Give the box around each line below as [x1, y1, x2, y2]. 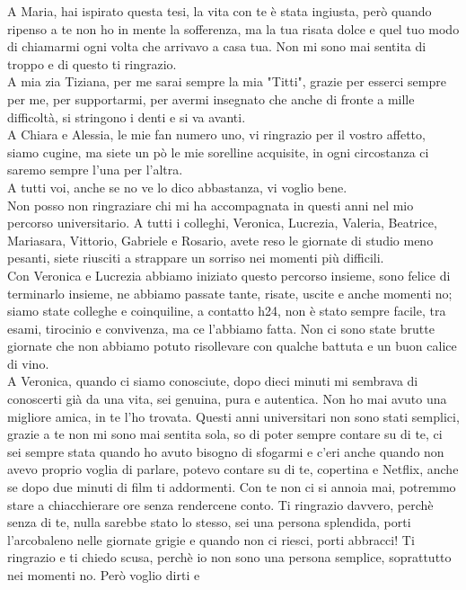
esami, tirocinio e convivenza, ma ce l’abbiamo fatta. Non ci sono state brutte [7, 318, 435, 337]
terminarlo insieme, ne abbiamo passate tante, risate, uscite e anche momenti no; [7, 283, 453, 302]
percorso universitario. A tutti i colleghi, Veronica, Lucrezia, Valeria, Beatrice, [7, 213, 437, 232]
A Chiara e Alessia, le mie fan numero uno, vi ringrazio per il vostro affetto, [7, 125, 426, 144]
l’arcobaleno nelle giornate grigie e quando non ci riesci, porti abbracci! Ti [7, 530, 415, 549]
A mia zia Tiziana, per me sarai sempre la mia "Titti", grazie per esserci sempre [7, 72, 446, 91]
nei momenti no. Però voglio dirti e [7, 566, 200, 584]
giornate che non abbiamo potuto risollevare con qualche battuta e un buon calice [7, 336, 457, 355]
